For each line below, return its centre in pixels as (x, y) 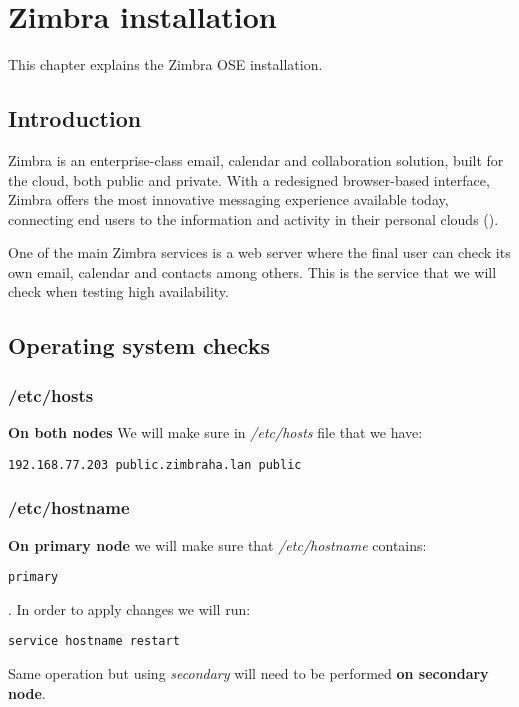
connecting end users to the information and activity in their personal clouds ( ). (253, 218)
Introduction (75, 118)
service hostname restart (94, 641)
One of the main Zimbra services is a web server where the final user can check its (259, 252)
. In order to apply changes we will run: (129, 608)
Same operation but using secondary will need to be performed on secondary (248, 673)
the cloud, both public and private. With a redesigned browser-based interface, (249, 179)
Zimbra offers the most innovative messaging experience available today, (228, 199)
